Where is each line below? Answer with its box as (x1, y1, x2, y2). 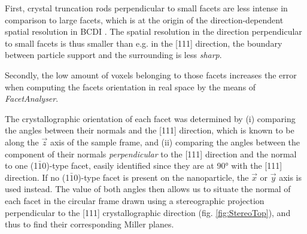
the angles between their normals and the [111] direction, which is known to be (5, 124, 294, 136)
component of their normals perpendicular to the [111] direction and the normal (5, 147, 297, 160)
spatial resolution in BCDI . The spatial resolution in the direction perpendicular (5, 25, 302, 38)
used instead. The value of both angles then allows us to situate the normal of (5, 183, 291, 195)
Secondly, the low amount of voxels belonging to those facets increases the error (5, 68, 297, 81)
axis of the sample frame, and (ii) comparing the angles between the (50, 135, 300, 148)
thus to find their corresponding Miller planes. (5, 218, 174, 230)
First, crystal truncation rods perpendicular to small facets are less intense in (5, 2, 288, 14)
